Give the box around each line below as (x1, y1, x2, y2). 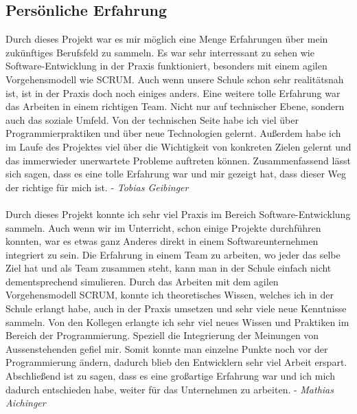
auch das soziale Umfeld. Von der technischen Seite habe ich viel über (5, 112, 299, 127)
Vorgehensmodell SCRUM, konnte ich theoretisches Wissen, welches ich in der (5, 287, 334, 302)
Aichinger (5, 395, 46, 410)
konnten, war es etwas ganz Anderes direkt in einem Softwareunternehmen (5, 234, 319, 248)
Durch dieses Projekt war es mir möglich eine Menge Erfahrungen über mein (5, 32, 328, 46)
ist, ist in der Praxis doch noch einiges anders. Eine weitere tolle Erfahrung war (5, 85, 341, 100)
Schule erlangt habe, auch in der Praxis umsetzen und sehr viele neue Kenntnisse (5, 301, 347, 316)
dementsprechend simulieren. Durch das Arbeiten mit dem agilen (5, 274, 279, 288)
